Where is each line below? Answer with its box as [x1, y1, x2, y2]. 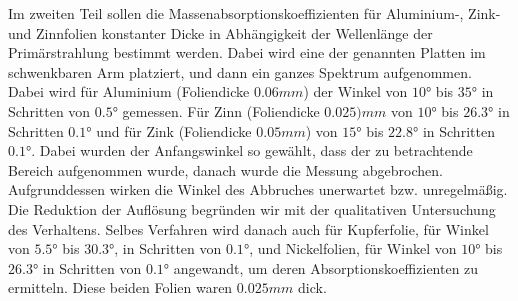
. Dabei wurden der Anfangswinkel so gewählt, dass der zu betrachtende [31, 140, 473, 161]
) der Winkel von [303, 81, 408, 102]
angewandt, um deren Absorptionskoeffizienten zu [173, 257, 479, 278]
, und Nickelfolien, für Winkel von [249, 238, 457, 259]
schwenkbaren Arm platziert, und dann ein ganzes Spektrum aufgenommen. [8, 61, 472, 82]
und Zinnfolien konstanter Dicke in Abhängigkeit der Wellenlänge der [8, 22, 433, 43]
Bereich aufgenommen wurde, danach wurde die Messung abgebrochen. [8, 159, 443, 180]
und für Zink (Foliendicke [96, 120, 252, 141]
